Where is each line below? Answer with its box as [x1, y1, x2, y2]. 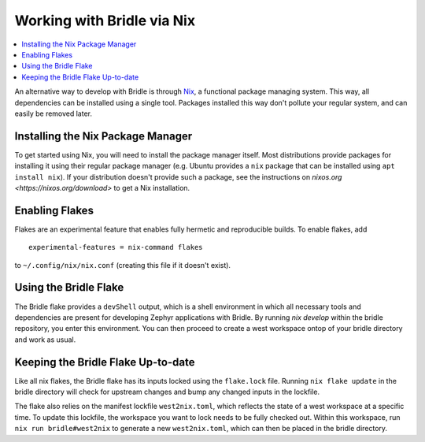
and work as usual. [14, 335, 76, 344]
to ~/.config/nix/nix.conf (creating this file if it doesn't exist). [14, 260, 231, 269]
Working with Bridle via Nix [14, 12, 196, 29]
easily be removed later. [14, 109, 93, 118]
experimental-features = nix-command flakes [28, 243, 204, 252]
